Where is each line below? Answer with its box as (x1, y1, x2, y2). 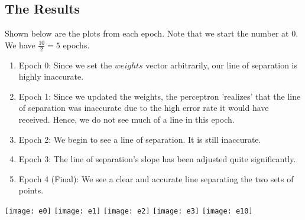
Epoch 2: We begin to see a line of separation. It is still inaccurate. (18, 133, 261, 145)
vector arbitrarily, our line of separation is (145, 58, 298, 71)
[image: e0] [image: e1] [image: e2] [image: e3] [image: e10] (5, 206, 253, 215)
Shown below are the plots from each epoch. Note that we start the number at (5, 27, 289, 40)
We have (5, 38, 35, 51)
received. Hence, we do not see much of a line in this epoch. (18, 113, 235, 125)
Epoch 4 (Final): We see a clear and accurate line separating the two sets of (18, 172, 294, 185)
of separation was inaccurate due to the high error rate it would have (18, 101, 269, 114)
